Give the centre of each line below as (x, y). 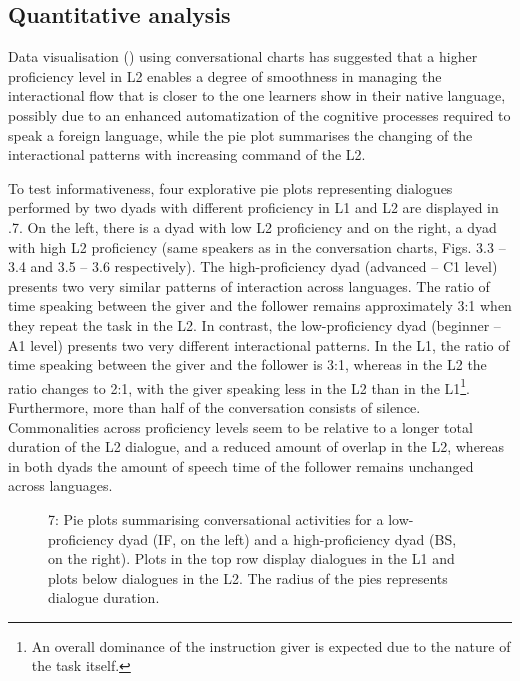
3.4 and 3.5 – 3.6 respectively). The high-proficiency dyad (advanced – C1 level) (253, 266)
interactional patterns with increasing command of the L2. (187, 154)
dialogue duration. (104, 597)
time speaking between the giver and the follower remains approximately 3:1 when (260, 305)
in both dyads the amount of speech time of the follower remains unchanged (241, 465)
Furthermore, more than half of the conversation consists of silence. (214, 406)
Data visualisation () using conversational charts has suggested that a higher (243, 56)
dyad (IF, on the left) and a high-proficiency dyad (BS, (287, 538)
